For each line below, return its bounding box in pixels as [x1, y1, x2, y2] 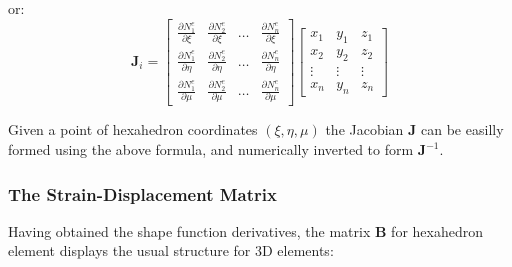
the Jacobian [325, 119, 404, 140]
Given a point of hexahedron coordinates [8, 119, 258, 140]
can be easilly [421, 119, 504, 140]
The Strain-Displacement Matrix [8, 181, 277, 206]
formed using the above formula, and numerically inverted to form [8, 139, 414, 160]
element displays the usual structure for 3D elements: [8, 240, 334, 261]
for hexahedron [391, 220, 483, 241]
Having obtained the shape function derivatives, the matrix [8, 220, 371, 241]
